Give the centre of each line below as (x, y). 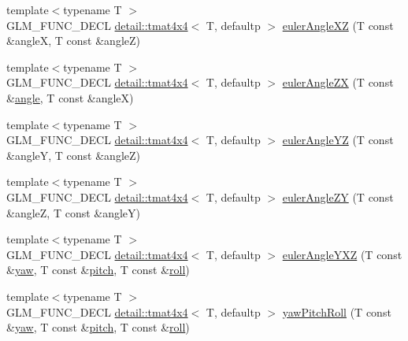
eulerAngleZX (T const (338, 82)
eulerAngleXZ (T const (338, 25)
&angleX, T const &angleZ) (74, 41)
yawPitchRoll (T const (337, 311)
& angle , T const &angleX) (70, 97)
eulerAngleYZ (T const (338, 140)
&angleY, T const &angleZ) (74, 155)
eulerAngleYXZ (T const (342, 254)
